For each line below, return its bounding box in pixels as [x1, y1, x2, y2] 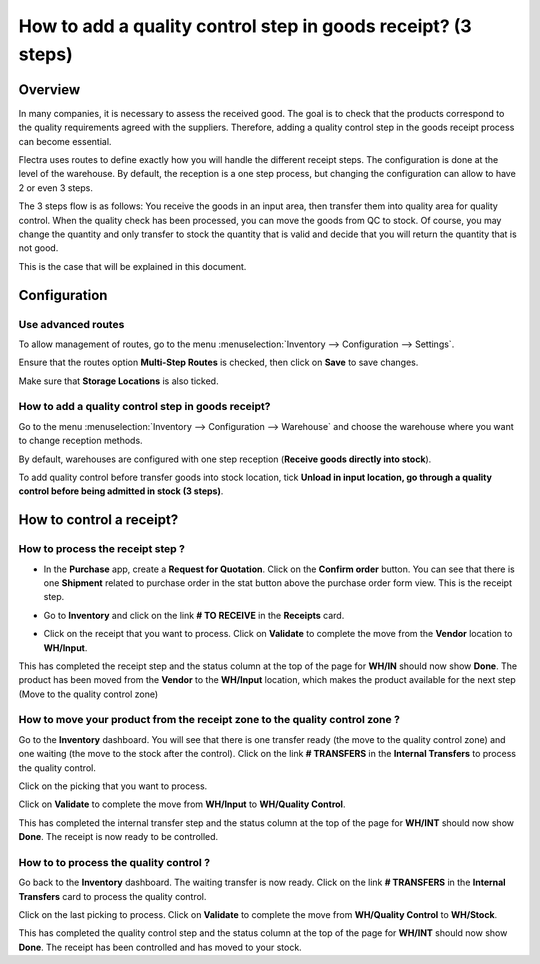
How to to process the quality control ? [18, 855, 210, 869]
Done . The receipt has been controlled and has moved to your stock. [18, 941, 302, 953]
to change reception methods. [18, 435, 144, 447]
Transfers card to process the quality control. [18, 890, 207, 902]
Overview [18, 81, 81, 98]
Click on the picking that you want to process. [18, 780, 208, 792]
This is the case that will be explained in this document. [18, 260, 247, 272]
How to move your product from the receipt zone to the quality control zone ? [18, 713, 400, 727]
